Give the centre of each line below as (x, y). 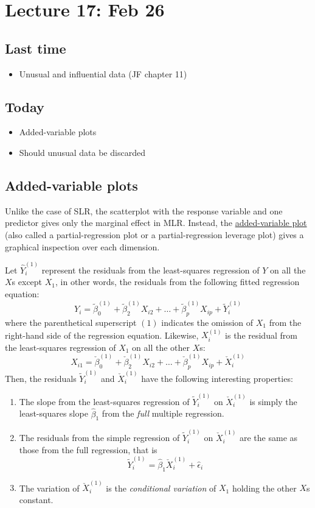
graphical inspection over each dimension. (82, 246)
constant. (36, 499)
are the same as (269, 438)
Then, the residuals (41, 378)
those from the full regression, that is (88, 449)
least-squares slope (54, 413)
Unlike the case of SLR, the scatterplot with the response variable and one (144, 210)
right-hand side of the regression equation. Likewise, (102, 335)
